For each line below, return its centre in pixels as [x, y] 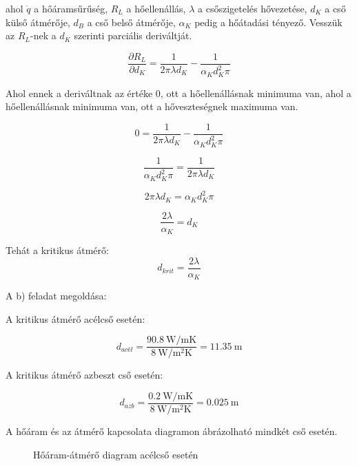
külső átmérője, [38, 22]
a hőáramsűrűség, [71, 8]
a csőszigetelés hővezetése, [253, 8]
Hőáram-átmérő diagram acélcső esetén [116, 454]
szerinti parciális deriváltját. [133, 35]
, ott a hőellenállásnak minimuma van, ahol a [256, 93]
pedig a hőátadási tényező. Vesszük [268, 22]
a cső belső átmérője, [131, 22]
